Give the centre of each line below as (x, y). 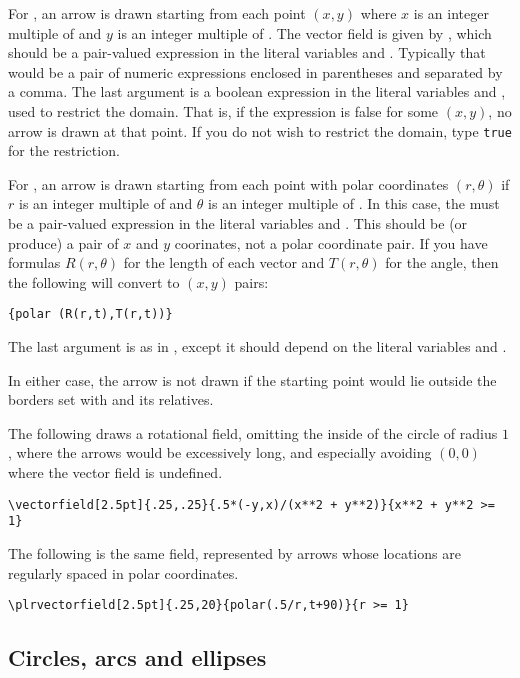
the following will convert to (94, 281)
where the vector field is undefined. (115, 472)
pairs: (251, 281)
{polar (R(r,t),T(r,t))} (90, 314)
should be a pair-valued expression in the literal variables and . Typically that (247, 52)
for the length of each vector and (224, 262)
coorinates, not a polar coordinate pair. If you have (331, 242)
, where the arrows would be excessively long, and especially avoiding (220, 452)
